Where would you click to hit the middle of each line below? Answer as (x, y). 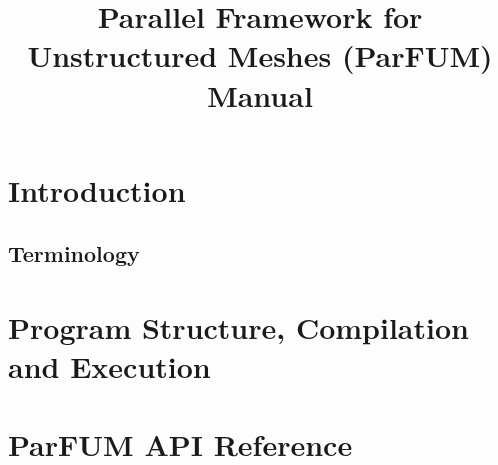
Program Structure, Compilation (238, 326)
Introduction (97, 189)
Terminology (74, 253)
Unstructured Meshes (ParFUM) (260, 55)
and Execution (109, 366)
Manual (260, 94)
